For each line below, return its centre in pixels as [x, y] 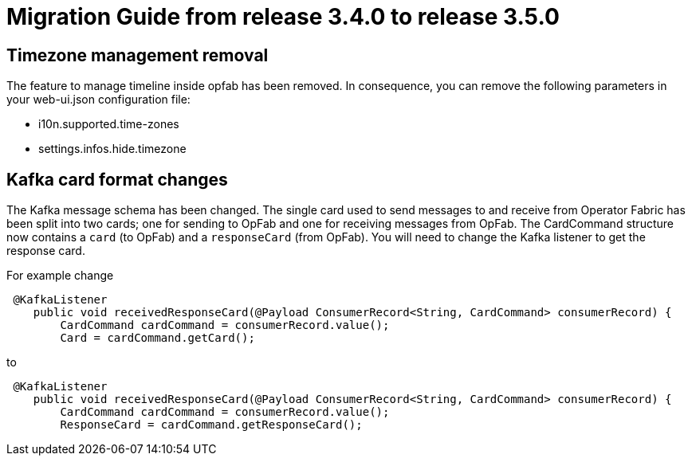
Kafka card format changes [117, 179]
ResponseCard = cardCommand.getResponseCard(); [211, 425]
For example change [60, 276]
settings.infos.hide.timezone [112, 149]
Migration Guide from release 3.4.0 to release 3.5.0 [283, 17]
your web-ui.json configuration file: [98, 100]
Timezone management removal [138, 55]
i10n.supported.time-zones [109, 124]
